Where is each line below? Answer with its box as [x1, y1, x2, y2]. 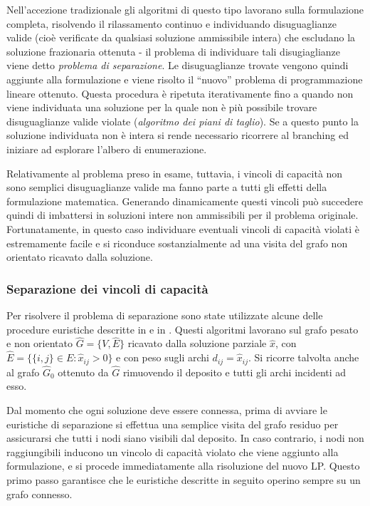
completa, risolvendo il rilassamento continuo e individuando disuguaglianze [6, 16, 337, 31]
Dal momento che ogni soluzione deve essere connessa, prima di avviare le [6, 402, 327, 417]
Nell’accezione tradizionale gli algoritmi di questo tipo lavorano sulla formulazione [6, 2, 364, 16]
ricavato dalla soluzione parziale [127, 336, 267, 351]
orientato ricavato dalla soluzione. [6, 249, 153, 264]
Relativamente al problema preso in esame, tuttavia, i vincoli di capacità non [6, 165, 343, 180]
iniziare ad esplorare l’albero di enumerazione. [6, 141, 207, 156]
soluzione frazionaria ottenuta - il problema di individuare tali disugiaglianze [6, 43, 340, 58]
